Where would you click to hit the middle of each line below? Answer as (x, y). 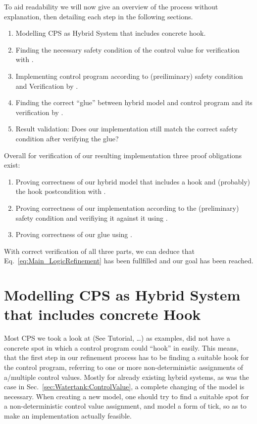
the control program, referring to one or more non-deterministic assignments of (124, 367)
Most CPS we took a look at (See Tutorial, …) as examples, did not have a (117, 338)
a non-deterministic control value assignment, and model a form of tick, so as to (125, 406)
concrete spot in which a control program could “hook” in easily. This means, (121, 347)
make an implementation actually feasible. (68, 415)
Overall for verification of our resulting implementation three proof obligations (123, 155)
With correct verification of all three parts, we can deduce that (99, 251)
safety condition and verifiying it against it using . (92, 217)
